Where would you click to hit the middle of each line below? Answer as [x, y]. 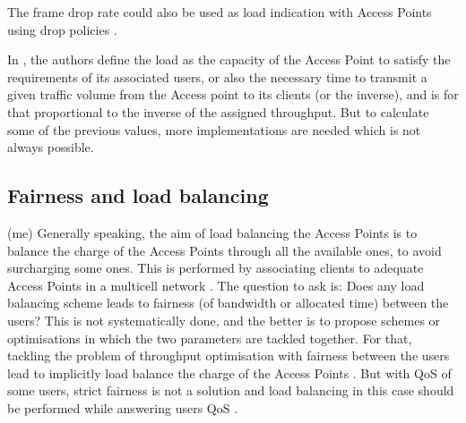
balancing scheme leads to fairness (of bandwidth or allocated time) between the [228, 303]
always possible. [51, 147]
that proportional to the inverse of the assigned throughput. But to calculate [218, 111]
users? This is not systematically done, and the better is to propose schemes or [224, 320]
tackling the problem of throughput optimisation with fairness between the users [229, 355]
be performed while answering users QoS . [123, 407]
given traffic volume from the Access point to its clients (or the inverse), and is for [233, 94]
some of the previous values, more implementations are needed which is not [214, 129]
